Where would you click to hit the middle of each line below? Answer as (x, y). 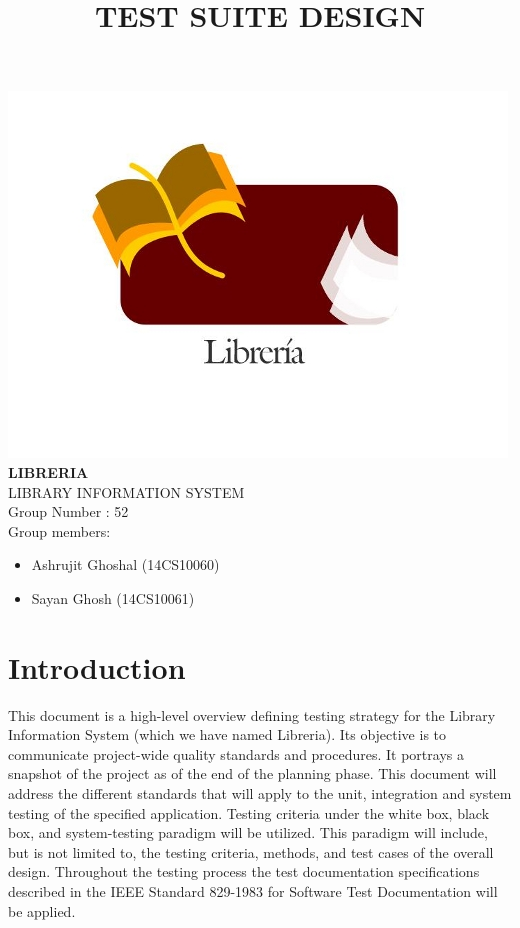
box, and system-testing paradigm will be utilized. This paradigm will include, (248, 832)
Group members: (59, 530)
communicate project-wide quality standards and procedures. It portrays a (236, 753)
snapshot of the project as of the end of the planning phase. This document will (252, 773)
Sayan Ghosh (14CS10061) (113, 597)
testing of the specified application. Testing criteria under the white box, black (249, 812)
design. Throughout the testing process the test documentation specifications (244, 871)
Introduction (97, 666)
